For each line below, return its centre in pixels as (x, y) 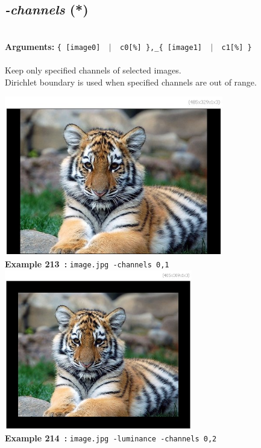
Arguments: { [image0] (53, 46)
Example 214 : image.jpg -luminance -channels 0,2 (111, 438)
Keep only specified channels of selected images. (93, 70)
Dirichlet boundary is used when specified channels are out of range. (131, 82)
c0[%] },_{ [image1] (161, 47)
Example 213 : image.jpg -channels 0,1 (87, 264)
